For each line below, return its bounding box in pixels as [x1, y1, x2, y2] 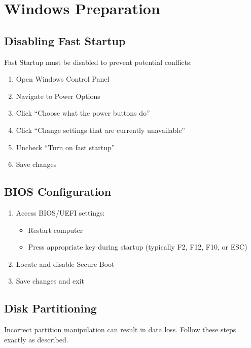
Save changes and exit [16, 275, 85, 286]
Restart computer [28, 224, 83, 235]
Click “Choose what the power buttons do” [16, 108, 150, 118]
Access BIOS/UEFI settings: [16, 207, 105, 218]
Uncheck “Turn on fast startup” [16, 142, 115, 152]
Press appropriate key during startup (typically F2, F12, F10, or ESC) [28, 241, 247, 252]
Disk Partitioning [4, 300, 97, 316]
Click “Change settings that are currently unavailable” [16, 124, 185, 135]
